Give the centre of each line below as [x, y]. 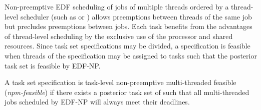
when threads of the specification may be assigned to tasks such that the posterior [131, 55]
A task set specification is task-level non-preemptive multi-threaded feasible [120, 82]
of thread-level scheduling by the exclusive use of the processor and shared [119, 36]
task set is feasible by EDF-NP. [53, 65]
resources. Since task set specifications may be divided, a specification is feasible [127, 46]
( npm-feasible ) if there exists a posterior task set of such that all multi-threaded [127, 92]
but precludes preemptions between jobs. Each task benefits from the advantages [128, 26]
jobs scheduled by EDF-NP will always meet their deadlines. [97, 102]
